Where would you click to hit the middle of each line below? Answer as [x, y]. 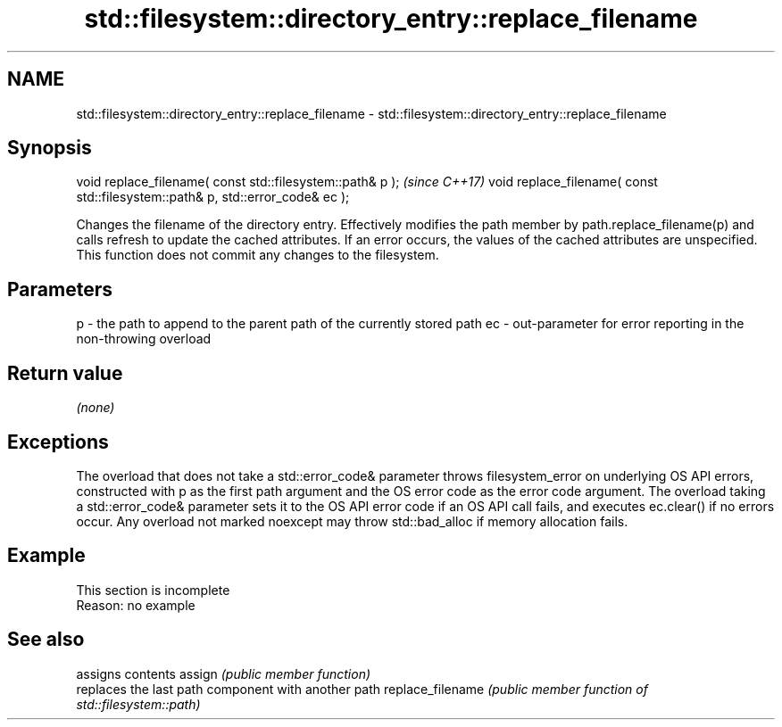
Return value [65, 373]
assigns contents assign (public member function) [224, 673]
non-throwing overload [144, 339]
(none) [96, 408]
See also [46, 640]
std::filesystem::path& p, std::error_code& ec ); [213, 197]
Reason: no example [136, 605]
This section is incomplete [153, 590]
